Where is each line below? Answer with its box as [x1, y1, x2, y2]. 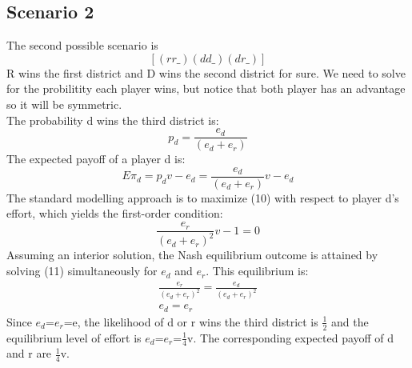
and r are [6, 345, 52, 362]
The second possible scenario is [6, 37, 158, 54]
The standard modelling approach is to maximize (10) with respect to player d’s [6, 189, 399, 206]
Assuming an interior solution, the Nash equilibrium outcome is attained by [6, 246, 378, 263]
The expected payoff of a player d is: [6, 150, 186, 167]
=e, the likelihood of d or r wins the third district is [63, 313, 318, 330]
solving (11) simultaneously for [6, 262, 158, 279]
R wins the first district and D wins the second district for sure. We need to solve [6, 64, 406, 81]
